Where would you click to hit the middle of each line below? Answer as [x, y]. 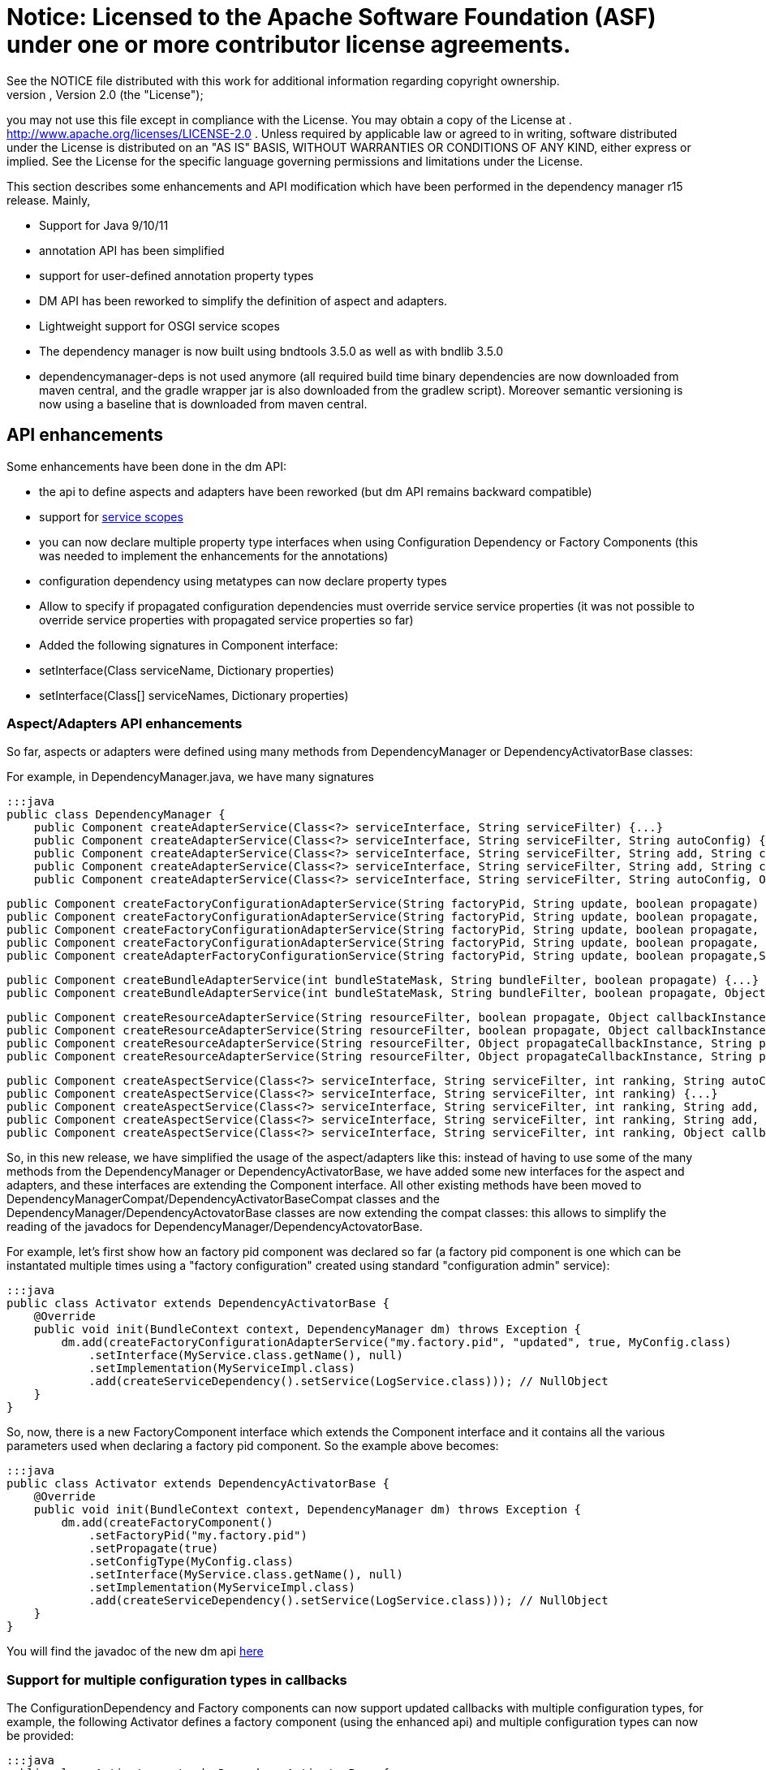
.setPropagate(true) [154, 1549]
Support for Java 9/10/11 [104, 225]
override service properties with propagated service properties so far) [226, 619]
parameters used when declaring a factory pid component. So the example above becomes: [253, 1446]
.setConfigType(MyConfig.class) [191, 1562]
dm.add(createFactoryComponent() [167, 1523]
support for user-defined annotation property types [176, 275]
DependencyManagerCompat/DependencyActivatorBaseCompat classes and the [223, 1199]
